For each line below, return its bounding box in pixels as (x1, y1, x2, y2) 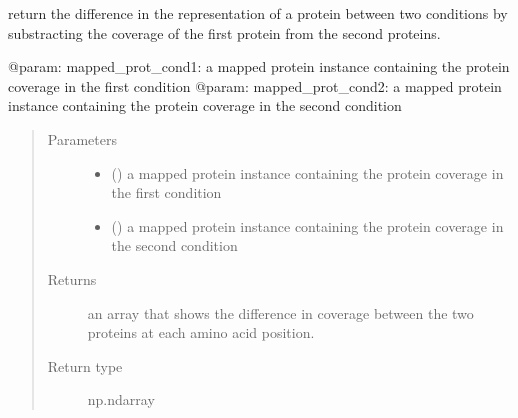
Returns (47, 268, 97, 289)
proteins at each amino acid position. (87, 322, 315, 343)
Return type (47, 355, 123, 376)
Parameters (47, 128, 117, 149)
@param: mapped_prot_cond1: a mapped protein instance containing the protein (8, 56, 510, 77)
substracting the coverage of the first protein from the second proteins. (8, 22, 441, 43)
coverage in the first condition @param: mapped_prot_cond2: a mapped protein (8, 75, 502, 96)
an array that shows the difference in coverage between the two (87, 302, 474, 323)
